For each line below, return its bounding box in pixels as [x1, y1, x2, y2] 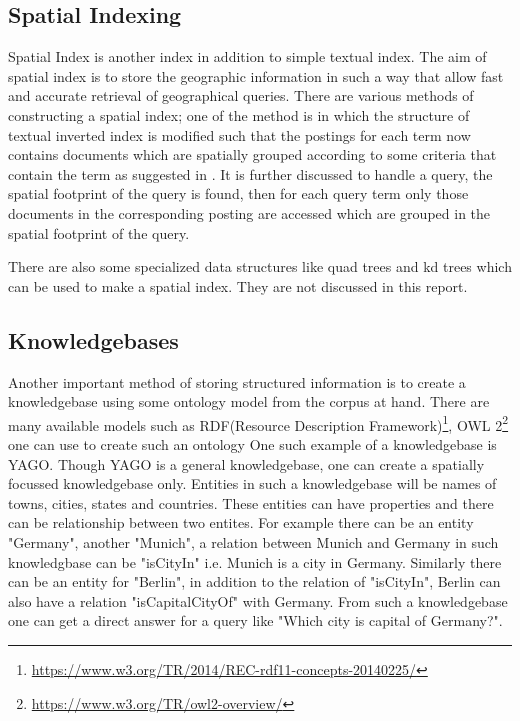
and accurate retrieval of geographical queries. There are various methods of [8, 85, 474, 106]
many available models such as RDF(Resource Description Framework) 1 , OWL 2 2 [8, 411, 509, 435]
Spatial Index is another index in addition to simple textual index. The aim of [8, 46, 487, 67]
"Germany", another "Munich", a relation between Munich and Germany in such [8, 531, 499, 552]
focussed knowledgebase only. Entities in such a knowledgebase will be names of [8, 473, 497, 494]
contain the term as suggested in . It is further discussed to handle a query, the [8, 163, 493, 184]
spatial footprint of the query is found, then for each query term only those [8, 183, 469, 204]
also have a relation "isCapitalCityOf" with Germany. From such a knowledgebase [8, 590, 508, 611]
